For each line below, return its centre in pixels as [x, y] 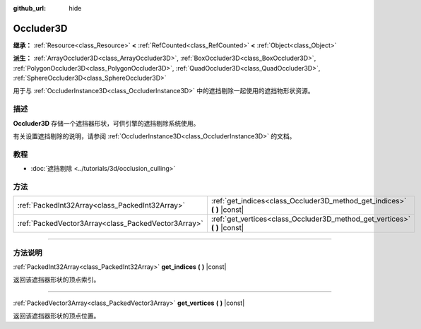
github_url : [29, 8]
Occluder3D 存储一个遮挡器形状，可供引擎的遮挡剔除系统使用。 [106, 123]
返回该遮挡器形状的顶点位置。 [57, 316]
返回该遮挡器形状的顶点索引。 [57, 280]
